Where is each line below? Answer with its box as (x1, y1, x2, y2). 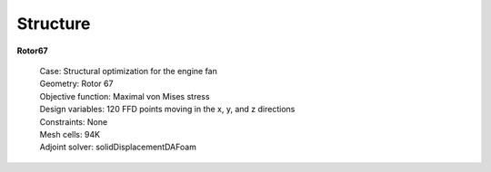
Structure (16, 14, 91, 33)
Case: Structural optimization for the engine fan (39, 65, 218, 76)
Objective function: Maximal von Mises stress (39, 91, 210, 101)
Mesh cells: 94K (39, 129, 100, 139)
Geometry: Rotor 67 (39, 78, 114, 90)
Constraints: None (39, 116, 108, 127)
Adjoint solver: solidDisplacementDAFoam (39, 141, 197, 153)
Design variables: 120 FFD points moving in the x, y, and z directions (39, 104, 296, 115)
